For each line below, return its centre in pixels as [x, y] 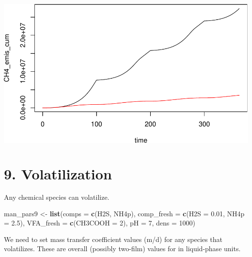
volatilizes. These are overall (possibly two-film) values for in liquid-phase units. [122, 249]
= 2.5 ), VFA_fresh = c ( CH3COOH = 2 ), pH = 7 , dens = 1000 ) [100, 223]
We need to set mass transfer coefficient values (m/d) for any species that [113, 239]
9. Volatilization [58, 174]
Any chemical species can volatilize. [57, 197]
